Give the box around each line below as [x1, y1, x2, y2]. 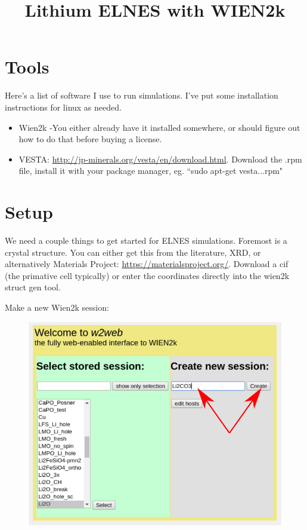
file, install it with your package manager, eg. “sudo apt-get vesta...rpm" [18, 164, 283, 177]
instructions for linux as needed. [5, 100, 122, 113]
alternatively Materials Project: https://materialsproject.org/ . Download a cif [5, 258, 289, 270]
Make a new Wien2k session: [5, 301, 109, 313]
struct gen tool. [5, 281, 61, 293]
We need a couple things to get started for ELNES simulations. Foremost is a [5, 234, 287, 246]
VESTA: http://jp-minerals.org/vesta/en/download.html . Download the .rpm [18, 152, 302, 165]
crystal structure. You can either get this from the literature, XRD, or [5, 246, 261, 258]
